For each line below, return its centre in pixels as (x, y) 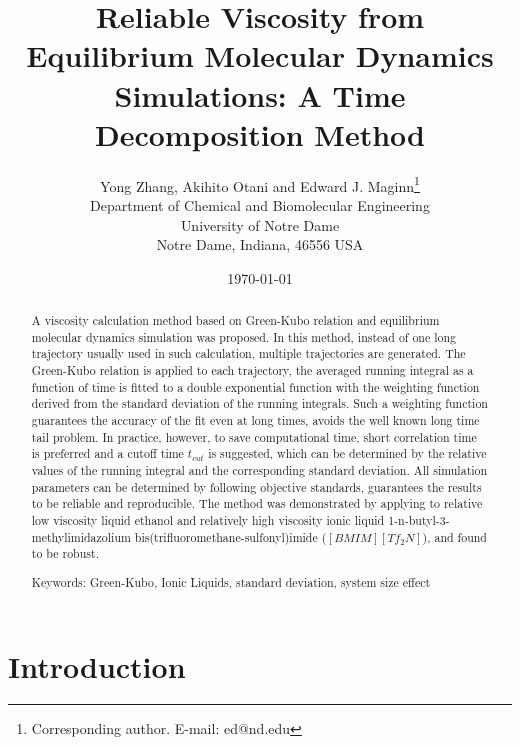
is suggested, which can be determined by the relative (347, 453)
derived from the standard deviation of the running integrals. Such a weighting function (259, 403)
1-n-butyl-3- (419, 519)
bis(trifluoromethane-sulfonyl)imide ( (230, 536)
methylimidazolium (81, 536)
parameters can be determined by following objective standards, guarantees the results (256, 486)
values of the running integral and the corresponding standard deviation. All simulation (259, 470)
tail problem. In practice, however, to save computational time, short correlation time (254, 436)
